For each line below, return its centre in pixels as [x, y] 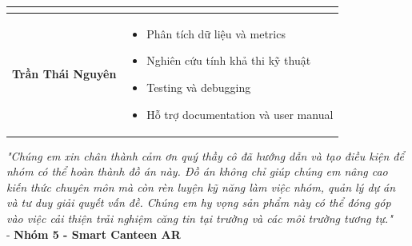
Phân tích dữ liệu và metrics [216, 33]
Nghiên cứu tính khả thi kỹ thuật [229, 60]
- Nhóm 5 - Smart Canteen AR [94, 234]
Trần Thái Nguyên [64, 74]
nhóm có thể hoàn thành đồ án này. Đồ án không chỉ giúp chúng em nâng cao [197, 171]
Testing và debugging [199, 87]
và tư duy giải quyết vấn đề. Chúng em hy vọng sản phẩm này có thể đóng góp [199, 202]
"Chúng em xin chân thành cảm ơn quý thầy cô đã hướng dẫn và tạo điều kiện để [205, 155]
